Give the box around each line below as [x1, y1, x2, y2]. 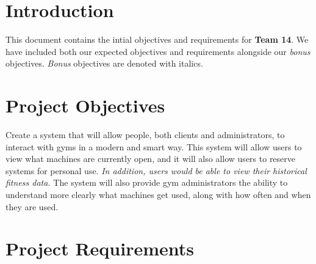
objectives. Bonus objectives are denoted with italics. [5, 57, 203, 70]
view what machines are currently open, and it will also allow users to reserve [5, 152, 296, 165]
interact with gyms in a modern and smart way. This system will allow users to [5, 140, 302, 153]
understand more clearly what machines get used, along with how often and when [5, 188, 311, 200]
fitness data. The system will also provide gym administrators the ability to [5, 176, 288, 189]
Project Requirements [5, 236, 194, 261]
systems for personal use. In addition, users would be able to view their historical [5, 164, 307, 177]
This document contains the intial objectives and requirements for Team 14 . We [5, 33, 309, 46]
